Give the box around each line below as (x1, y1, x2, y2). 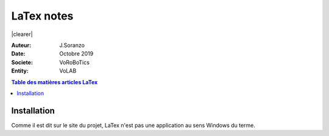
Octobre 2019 (59, 50, 94, 57)
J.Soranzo (59, 41, 85, 49)
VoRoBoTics (59, 59, 90, 66)
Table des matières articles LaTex (11, 78, 98, 85)
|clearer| (11, 30, 33, 38)
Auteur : (11, 41, 32, 49)
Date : (11, 50, 26, 57)
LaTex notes (11, 9, 74, 23)
